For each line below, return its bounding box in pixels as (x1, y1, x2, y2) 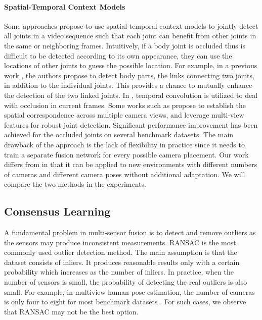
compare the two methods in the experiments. (4, 179, 146, 189)
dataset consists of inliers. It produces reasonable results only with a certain (4, 256, 240, 267)
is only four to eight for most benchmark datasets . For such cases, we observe (4, 296, 246, 307)
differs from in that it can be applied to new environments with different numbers (4, 159, 257, 170)
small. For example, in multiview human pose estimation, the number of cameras (4, 286, 255, 297)
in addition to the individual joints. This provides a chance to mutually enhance (4, 80, 252, 90)
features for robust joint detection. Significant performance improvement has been (4, 119, 258, 130)
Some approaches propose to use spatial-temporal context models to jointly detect (4, 20, 258, 31)
